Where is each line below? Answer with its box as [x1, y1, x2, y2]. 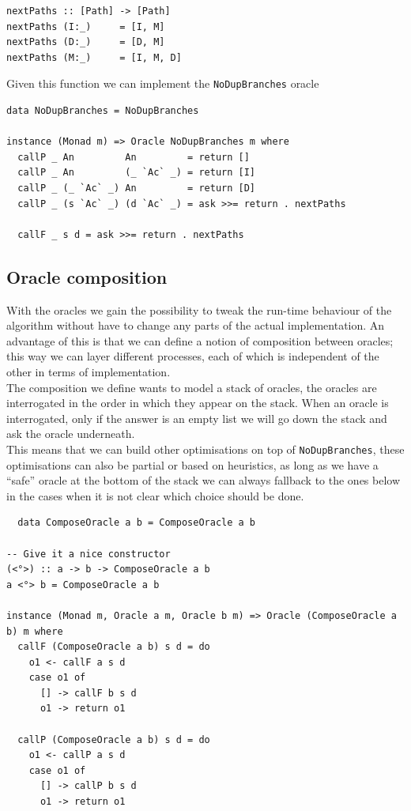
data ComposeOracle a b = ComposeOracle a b [17, 517, 255, 529]
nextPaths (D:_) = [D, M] [6, 36, 165, 48]
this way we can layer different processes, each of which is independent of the [6, 348, 379, 364]
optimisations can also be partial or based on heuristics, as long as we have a [6, 456, 379, 473]
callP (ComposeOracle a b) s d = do [17, 734, 210, 745]
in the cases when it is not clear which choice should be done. [6, 487, 304, 504]
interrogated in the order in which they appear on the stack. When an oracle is [6, 394, 389, 411]
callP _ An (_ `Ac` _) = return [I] [17, 167, 255, 179]
